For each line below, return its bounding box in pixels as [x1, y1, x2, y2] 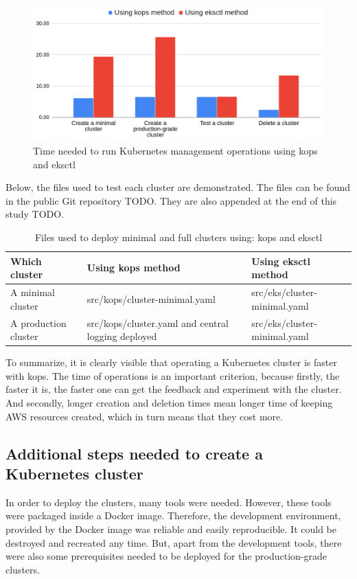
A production [10, 315, 67, 330]
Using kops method [87, 260, 181, 275]
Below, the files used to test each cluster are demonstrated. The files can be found [5, 180, 350, 194]
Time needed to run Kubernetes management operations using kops [33, 144, 318, 158]
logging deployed [87, 329, 157, 343]
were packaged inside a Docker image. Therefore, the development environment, [5, 508, 341, 523]
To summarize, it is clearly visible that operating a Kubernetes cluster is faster [5, 355, 337, 370]
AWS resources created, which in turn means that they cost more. [5, 409, 284, 423]
